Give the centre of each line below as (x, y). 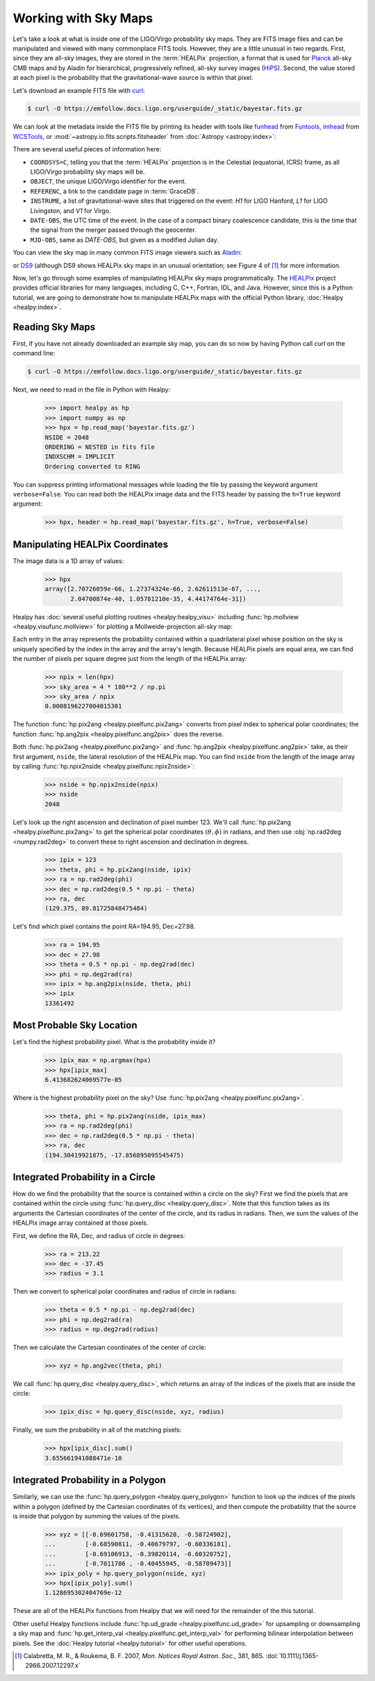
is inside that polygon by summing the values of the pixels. (97, 1516)
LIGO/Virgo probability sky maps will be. (87, 172)
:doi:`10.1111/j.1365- (292, 1655)
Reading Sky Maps (54, 327)
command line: (34, 353)
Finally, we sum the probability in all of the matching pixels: (97, 1430)
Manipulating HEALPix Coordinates (91, 544)
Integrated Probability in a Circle (84, 1177)
